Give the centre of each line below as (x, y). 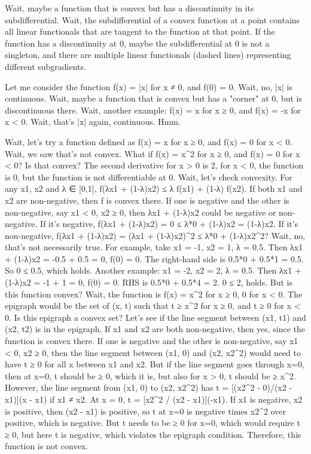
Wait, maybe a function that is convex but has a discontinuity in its (129, 8)
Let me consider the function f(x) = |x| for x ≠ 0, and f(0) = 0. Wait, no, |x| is (149, 86)
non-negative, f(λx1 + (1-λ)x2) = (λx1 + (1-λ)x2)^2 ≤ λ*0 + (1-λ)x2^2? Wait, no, (155, 235)
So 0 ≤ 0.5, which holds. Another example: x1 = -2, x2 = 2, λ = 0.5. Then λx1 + (153, 270)
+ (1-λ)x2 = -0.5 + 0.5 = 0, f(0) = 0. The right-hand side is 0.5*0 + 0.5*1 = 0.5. (154, 258)
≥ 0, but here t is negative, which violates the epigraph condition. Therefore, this (153, 434)
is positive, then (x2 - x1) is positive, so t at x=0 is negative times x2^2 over (145, 411)
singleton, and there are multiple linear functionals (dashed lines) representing (148, 55)
